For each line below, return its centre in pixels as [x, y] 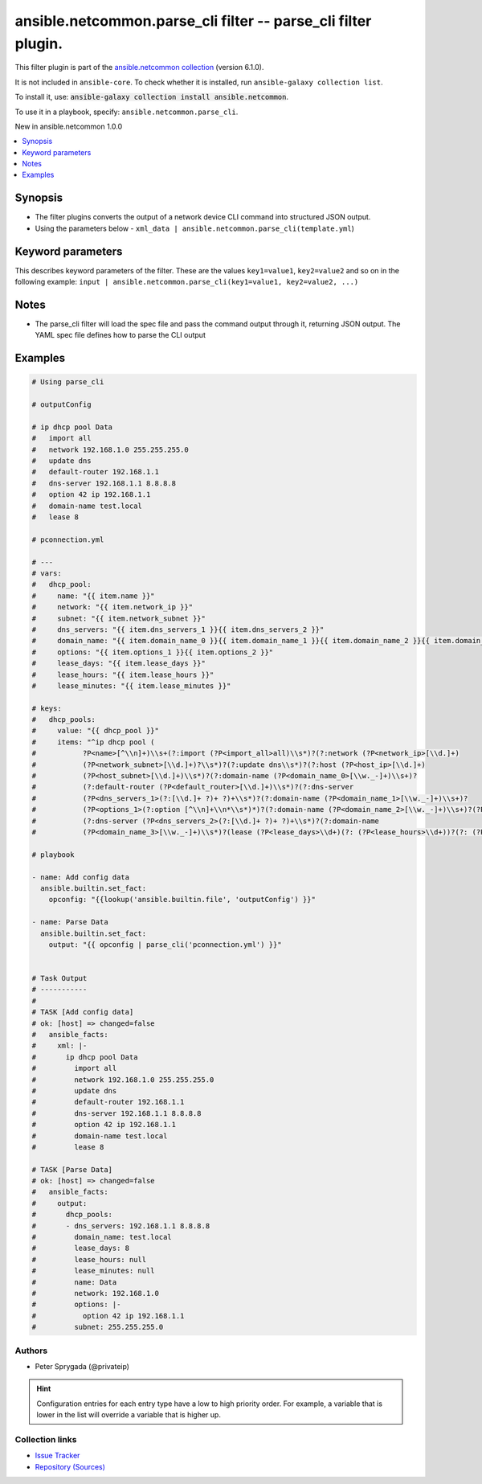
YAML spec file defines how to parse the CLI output [120, 335]
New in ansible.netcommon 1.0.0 [69, 126]
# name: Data [74, 1282]
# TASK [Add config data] [83, 1012]
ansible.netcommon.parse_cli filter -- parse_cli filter [193, 21]
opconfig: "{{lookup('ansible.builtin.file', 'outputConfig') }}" [182, 900]
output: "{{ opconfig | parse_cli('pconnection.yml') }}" [165, 944]
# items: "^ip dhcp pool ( [94, 742]
